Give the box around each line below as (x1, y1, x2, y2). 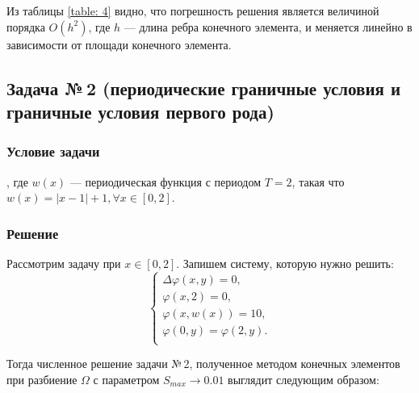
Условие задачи (6, 141, 100, 161)
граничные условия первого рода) (6, 98, 274, 123)
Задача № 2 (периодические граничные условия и (6, 75, 401, 100)
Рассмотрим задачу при (6, 254, 121, 271)
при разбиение (6, 370, 78, 387)
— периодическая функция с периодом (69, 173, 262, 190)
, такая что (291, 173, 345, 190)
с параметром (93, 370, 160, 387)
